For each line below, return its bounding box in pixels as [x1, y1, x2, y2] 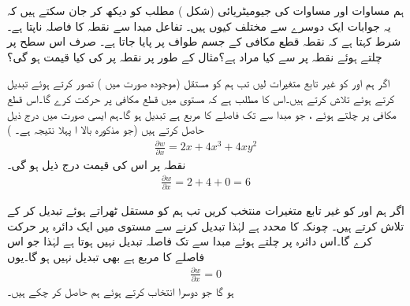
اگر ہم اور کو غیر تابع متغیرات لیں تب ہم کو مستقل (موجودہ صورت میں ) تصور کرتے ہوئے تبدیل [7, 75, 390, 91]
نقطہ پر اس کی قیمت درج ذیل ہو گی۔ [7, 156, 186, 172]
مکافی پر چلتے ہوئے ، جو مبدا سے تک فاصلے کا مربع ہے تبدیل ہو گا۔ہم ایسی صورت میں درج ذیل [7, 105, 397, 122]
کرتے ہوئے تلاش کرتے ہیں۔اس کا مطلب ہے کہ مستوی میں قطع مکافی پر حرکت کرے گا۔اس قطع [7, 90, 394, 106]
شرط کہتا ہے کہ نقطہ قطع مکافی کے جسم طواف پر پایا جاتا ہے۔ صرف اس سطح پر [7, 33, 401, 50]
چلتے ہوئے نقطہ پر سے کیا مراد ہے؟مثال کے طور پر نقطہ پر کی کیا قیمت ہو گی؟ [7, 48, 382, 65]
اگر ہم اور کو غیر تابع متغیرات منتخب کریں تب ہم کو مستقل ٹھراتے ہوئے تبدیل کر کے [7, 202, 404, 219]
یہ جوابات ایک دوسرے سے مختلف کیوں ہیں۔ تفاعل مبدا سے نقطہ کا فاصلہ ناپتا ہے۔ [7, 17, 391, 34]
